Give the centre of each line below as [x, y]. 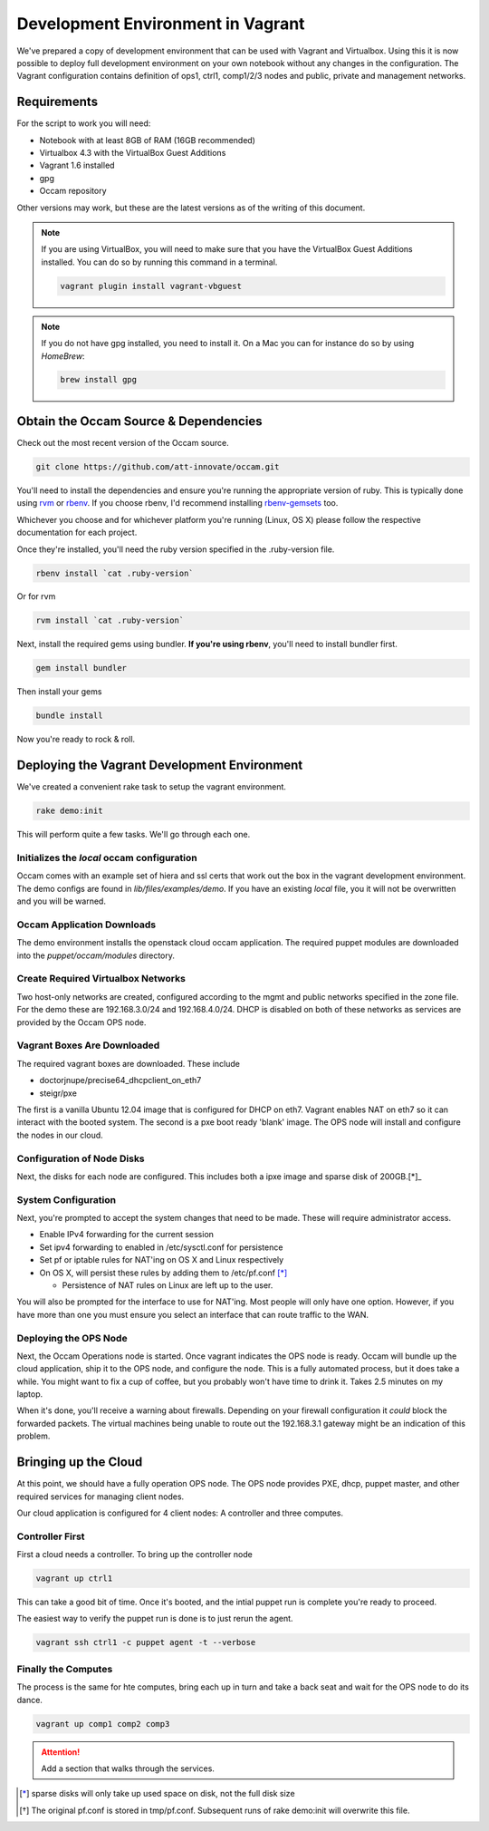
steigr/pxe [58, 1093]
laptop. [30, 1394]
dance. [29, 1700]
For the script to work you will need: [84, 123]
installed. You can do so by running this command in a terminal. [159, 262]
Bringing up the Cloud [80, 1463]
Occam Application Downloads [86, 925]
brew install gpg [99, 380]
